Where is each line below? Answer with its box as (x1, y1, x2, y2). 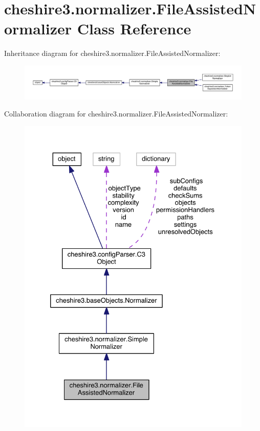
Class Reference (77, 18, 191, 39)
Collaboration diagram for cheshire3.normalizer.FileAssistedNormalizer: (4, 108, 228, 119)
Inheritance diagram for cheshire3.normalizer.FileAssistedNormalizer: (4, 48, 221, 58)
